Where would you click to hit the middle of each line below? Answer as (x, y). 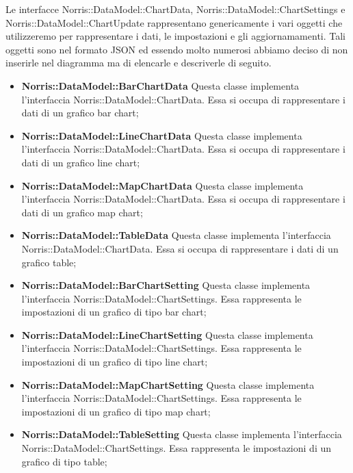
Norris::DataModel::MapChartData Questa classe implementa (162, 185)
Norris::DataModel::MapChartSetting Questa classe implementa (168, 384)
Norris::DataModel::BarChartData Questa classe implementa (160, 85)
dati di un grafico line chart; (81, 162)
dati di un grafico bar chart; (80, 113)
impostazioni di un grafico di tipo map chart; (116, 411)
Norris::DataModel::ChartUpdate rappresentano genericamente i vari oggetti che (174, 22)
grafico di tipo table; (64, 461)
